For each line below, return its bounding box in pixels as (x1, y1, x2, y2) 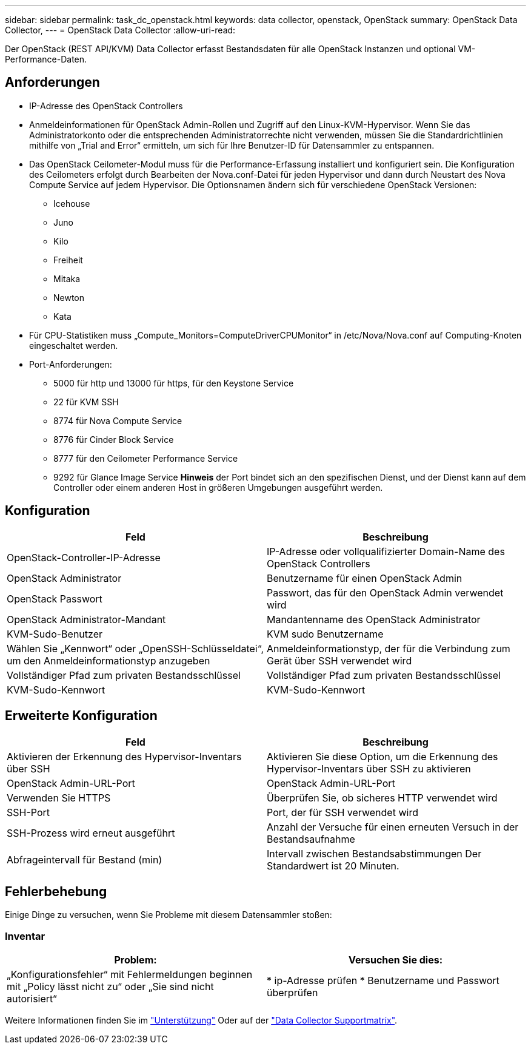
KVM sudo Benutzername (267, 627, 384, 640)
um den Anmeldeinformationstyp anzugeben (7, 654, 210, 667)
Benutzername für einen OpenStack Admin (267, 572, 463, 584)
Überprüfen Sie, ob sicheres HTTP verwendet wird (267, 791, 498, 804)
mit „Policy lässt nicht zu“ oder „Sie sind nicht (7, 980, 214, 993)
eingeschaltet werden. (29, 340, 118, 351)
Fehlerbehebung (5, 883, 107, 899)
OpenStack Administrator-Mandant (7, 613, 166, 626)
